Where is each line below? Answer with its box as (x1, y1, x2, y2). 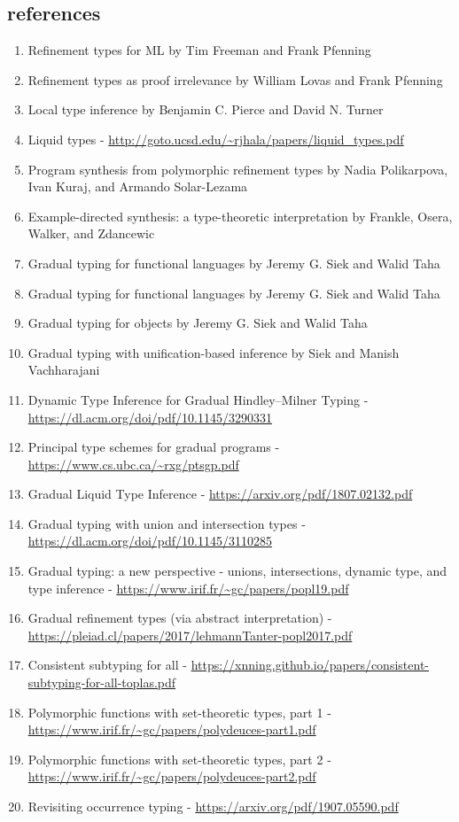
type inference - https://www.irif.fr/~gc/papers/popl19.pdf (27, 578, 349, 597)
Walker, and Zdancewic (27, 224, 155, 243)
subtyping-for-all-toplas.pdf (27, 673, 176, 692)
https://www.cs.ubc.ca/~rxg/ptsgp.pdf (27, 454, 239, 473)
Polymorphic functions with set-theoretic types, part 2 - (27, 749, 331, 768)
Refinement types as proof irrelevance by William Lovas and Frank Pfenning (27, 70, 443, 89)
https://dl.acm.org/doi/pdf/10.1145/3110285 (27, 531, 272, 550)
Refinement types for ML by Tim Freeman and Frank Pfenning (27, 41, 371, 59)
